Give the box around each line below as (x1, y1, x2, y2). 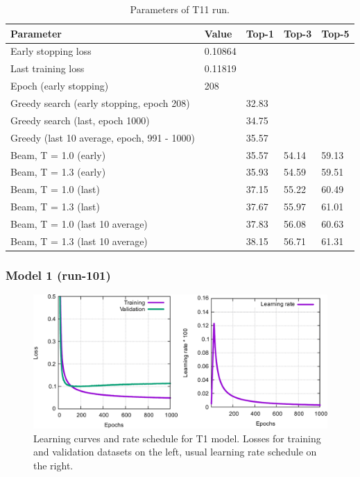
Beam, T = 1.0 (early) (10, 147, 106, 162)
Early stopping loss (10, 44, 92, 58)
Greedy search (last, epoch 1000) (10, 112, 150, 127)
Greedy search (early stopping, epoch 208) (10, 95, 190, 110)
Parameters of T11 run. (130, 2, 230, 16)
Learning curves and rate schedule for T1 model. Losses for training (33, 430, 321, 445)
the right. (33, 458, 74, 472)
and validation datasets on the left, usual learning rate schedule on (33, 444, 317, 459)
